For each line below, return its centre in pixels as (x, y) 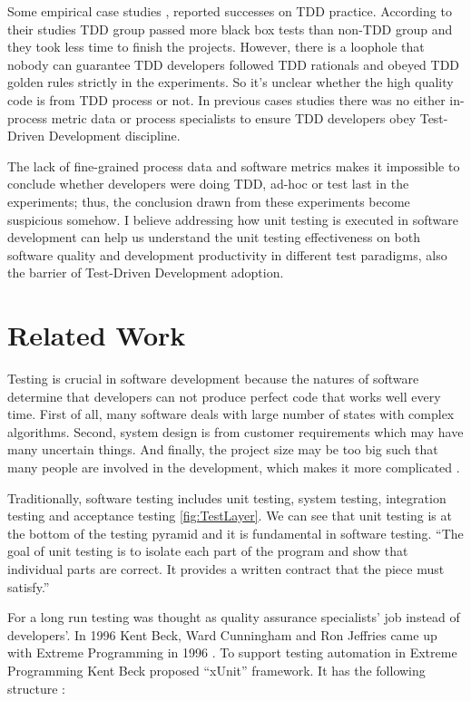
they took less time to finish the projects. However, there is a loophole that (216, 47)
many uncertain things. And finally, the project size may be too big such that (223, 449)
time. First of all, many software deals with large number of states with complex (231, 414)
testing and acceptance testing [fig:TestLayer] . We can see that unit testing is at (230, 516)
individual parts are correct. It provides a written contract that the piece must (226, 568)
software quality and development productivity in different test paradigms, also (227, 254)
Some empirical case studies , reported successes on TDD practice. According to (230, 11)
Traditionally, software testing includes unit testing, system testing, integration (227, 497)
